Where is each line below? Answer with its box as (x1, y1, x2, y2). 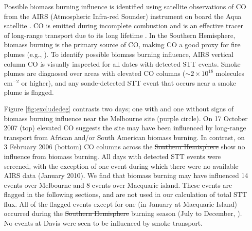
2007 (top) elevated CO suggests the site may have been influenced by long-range (4, 123, 246, 133)
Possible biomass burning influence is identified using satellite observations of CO (4, 1, 246, 11)
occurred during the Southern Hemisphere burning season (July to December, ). (4, 208, 242, 218)
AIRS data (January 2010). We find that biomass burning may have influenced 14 (4, 170, 248, 180)
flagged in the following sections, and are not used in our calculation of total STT (4, 189, 248, 199)
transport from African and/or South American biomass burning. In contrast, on (4, 132, 245, 142)
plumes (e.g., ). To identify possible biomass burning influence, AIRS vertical (4, 49, 234, 59)
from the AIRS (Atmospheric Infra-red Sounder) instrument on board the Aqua (4, 11, 242, 21)
